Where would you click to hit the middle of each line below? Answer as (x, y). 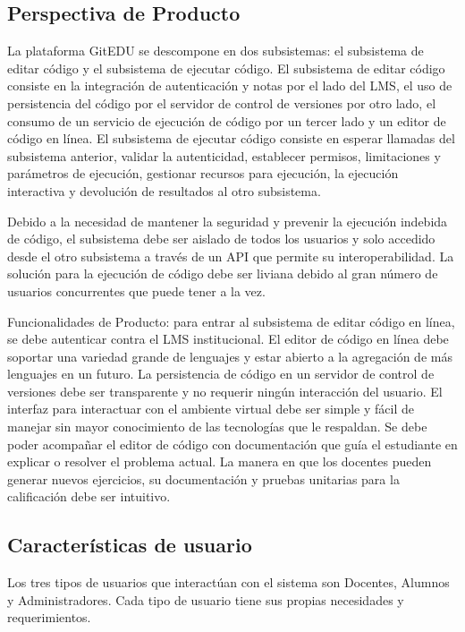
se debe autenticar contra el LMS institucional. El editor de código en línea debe (228, 339)
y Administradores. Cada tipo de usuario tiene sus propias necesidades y (206, 599)
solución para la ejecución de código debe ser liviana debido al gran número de (223, 273)
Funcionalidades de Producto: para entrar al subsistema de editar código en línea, (231, 321)
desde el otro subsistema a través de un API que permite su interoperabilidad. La (231, 256)
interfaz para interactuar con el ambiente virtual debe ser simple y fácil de (211, 409)
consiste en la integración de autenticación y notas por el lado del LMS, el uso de (230, 85)
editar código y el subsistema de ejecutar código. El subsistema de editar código (226, 68)
